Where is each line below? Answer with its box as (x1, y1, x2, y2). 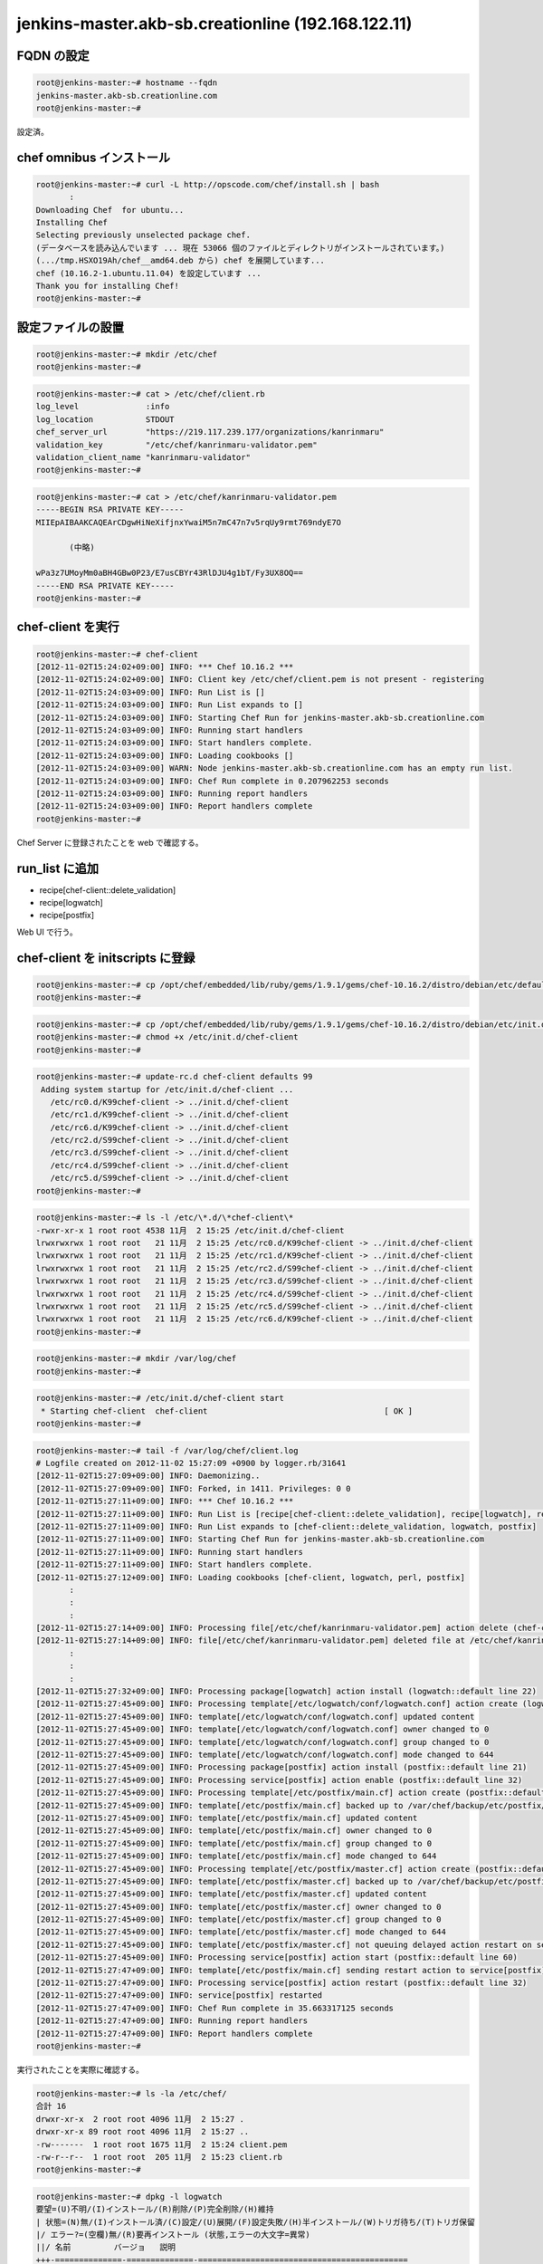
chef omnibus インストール (16, 149, 171, 165)
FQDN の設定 (16, 48, 90, 63)
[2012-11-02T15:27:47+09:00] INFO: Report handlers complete (35, 2029, 313, 2039)
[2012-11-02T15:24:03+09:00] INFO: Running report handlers (35, 788, 309, 799)
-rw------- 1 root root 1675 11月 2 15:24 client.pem (35, 2139, 288, 2150)
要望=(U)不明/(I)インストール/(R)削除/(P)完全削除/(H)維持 (35, 2204, 274, 2214)
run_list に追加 (16, 860, 100, 876)
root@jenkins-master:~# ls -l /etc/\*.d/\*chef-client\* (35, 1213, 294, 1223)
